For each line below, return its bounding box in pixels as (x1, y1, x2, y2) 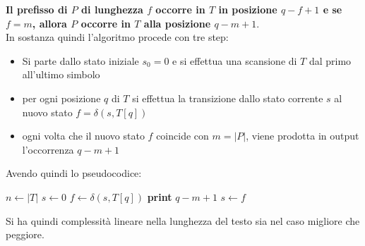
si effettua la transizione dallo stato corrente (132, 90, 323, 105)
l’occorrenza (22, 142, 74, 156)
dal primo (309, 53, 352, 68)
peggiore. (6, 227, 44, 242)
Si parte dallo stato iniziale (22, 53, 139, 68)
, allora (32, 16, 67, 30)
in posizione (218, 2, 277, 16)
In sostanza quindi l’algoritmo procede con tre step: (6, 30, 229, 44)
